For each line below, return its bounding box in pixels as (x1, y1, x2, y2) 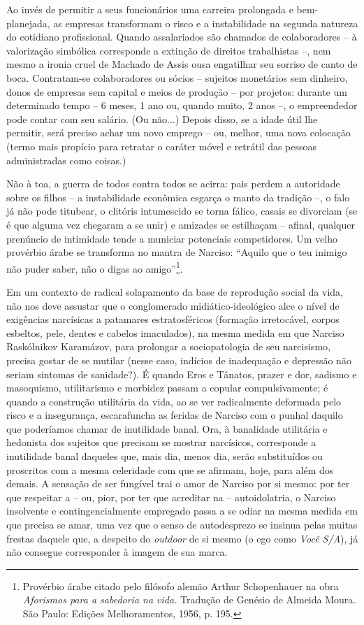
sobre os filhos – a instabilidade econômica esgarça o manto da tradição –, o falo (6, 189, 350, 204)
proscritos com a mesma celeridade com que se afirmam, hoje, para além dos (6, 462, 334, 477)
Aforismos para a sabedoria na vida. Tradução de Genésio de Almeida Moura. (22, 592, 356, 607)
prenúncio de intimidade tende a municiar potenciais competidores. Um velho (6, 231, 337, 245)
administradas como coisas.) (6, 152, 126, 167)
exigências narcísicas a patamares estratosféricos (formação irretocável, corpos (6, 312, 340, 326)
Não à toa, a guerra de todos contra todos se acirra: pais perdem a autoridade (6, 176, 340, 191)
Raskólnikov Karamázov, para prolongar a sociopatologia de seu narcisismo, (6, 339, 330, 354)
